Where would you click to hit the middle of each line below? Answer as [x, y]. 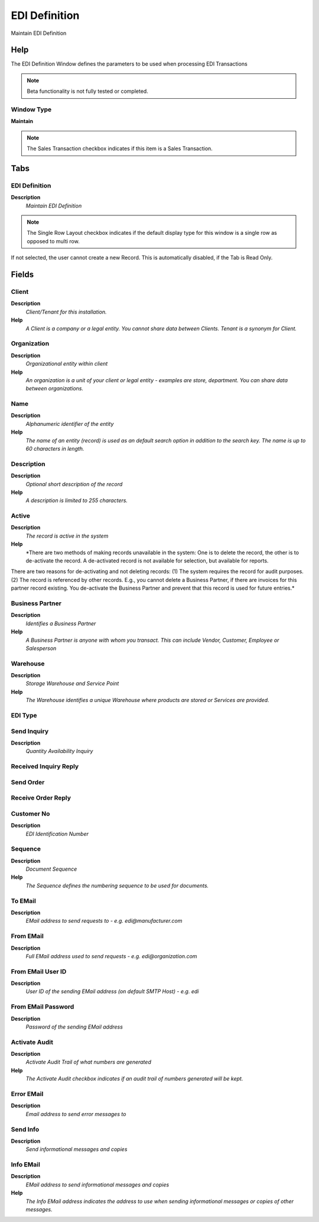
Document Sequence [51, 869]
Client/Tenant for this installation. [66, 312]
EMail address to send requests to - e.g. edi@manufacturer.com [104, 921]
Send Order [28, 782]
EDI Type [24, 715]
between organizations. [55, 389]
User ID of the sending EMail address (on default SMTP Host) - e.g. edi [112, 991]
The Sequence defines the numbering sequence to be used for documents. [117, 885]
